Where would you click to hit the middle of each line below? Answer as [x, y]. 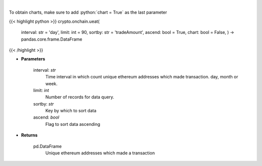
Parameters [33, 59]
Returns [29, 135]
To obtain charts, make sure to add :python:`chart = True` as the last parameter [88, 13]
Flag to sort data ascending [73, 124]
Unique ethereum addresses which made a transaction [100, 153]
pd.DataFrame [48, 146]
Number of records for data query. [80, 97]
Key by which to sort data [71, 111]
